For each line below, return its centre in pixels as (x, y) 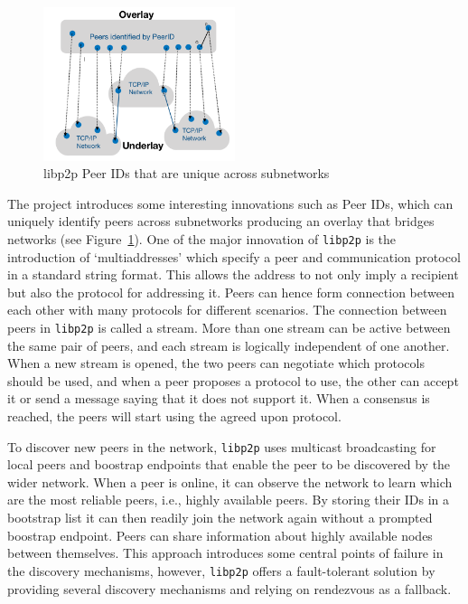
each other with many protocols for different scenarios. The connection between (227, 310)
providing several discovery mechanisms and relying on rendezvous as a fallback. (229, 588)
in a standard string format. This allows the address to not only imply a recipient (233, 274)
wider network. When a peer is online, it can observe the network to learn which (230, 481)
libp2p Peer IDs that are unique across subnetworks (187, 173)
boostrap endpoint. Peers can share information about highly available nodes (220, 535)
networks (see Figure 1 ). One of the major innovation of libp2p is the (202, 238)
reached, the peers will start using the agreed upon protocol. (174, 416)
